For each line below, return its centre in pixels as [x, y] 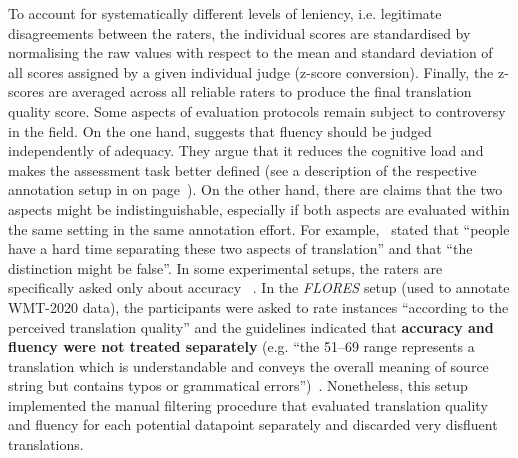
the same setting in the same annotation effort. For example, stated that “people [259, 228]
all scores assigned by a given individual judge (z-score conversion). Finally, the [251, 71]
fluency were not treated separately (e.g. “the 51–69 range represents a [241, 346]
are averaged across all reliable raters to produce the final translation [260, 91]
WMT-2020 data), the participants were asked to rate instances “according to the [258, 306]
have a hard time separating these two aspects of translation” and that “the [240, 248]
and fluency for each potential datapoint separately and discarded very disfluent [253, 424]
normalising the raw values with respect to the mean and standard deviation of [250, 52]
